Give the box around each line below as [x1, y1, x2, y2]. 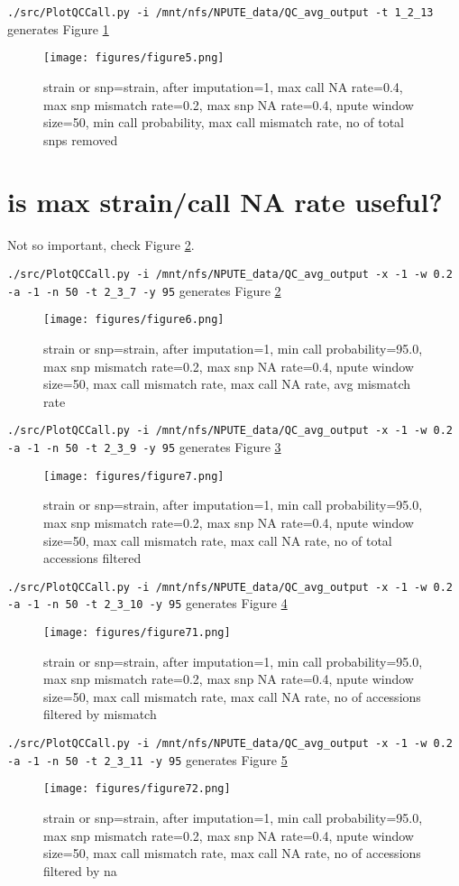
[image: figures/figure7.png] [43, 469, 225, 483]
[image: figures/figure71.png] [43, 626, 231, 639]
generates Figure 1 [7, 19, 109, 38]
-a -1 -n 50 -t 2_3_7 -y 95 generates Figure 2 [7, 281, 281, 300]
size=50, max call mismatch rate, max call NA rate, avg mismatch [43, 374, 411, 393]
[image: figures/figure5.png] [43, 51, 225, 65]
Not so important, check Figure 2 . [7, 235, 195, 254]
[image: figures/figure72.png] [43, 782, 231, 796]
